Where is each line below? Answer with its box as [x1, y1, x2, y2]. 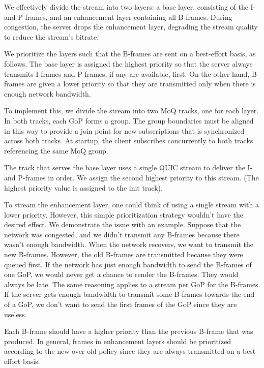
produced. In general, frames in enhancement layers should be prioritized [4, 335, 231, 346]
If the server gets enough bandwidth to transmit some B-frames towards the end [4, 289, 255, 299]
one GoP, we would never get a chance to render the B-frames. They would [4, 269, 239, 280]
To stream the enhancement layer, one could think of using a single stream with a [4, 199, 259, 210]
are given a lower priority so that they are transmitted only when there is [26, 78, 256, 89]
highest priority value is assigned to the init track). [4, 182, 163, 193]
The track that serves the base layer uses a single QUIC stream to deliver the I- [4, 162, 253, 173]
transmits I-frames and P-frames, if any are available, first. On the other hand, [4, 68, 250, 79]
